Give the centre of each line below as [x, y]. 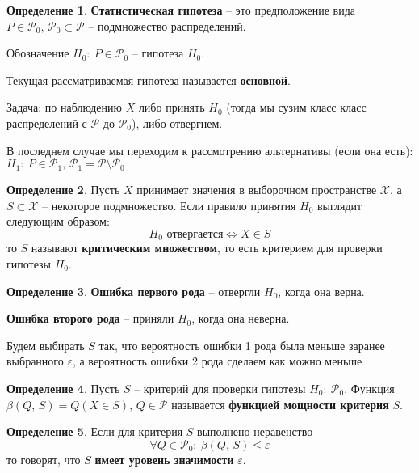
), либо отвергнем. [177, 122]
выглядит [340, 205]
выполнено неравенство [255, 431]
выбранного [35, 361]
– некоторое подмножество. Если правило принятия [169, 205]
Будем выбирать [46, 345]
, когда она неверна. [241, 318]
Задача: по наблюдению [64, 107]
